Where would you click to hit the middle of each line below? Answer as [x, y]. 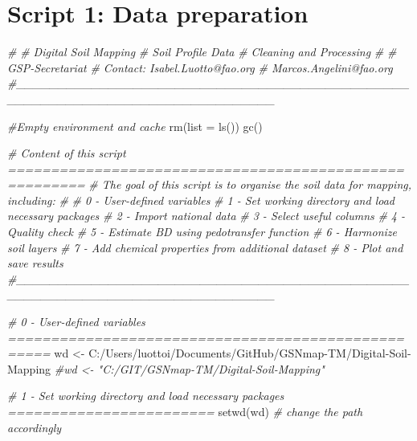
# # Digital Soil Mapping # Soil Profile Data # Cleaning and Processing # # [202, 52]
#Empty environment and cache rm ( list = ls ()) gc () [135, 126]
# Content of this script [67, 153]
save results [35, 263]
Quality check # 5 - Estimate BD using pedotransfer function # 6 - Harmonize [202, 232]
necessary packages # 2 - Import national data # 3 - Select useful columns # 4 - [206, 216]
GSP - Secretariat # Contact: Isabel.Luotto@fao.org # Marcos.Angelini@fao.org [200, 67]
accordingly [35, 427]
